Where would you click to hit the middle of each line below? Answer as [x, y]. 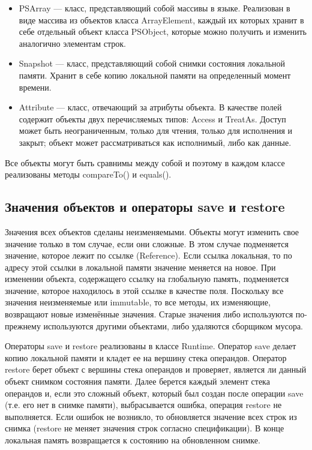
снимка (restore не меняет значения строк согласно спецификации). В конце [145, 428]
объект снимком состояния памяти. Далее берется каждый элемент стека [137, 381]
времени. [35, 87]
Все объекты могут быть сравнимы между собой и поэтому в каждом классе [145, 162]
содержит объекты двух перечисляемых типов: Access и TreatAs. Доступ [152, 118]
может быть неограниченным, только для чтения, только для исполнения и [155, 130]
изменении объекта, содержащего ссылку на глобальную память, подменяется [147, 279]
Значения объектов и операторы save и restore [145, 207]
